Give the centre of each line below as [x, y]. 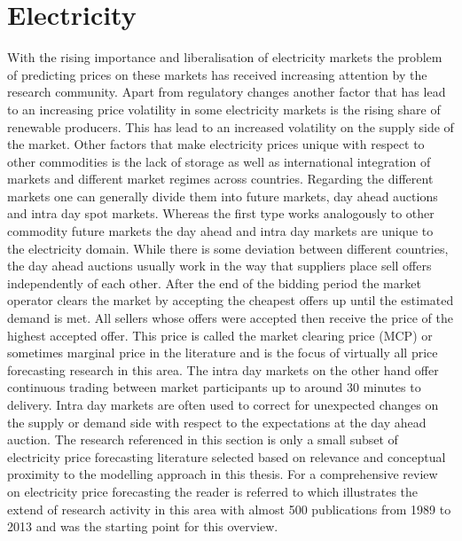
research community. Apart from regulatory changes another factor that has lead [227, 92]
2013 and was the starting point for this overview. [143, 526]
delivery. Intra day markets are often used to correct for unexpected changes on [223, 404]
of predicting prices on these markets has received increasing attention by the [217, 74]
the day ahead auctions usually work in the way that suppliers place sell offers [219, 266]
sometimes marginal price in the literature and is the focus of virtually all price [223, 353]
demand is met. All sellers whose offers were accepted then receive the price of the [230, 318]
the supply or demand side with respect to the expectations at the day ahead [217, 422]
